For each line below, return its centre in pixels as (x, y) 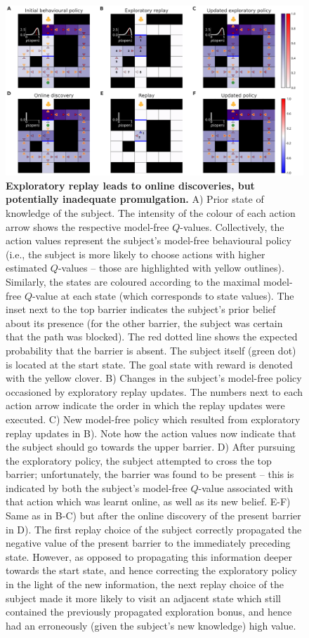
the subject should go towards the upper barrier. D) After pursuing (151, 447)
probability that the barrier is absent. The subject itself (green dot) (151, 350)
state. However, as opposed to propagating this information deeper (149, 556)
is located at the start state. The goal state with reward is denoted (149, 364)
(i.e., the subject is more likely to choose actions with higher (136, 254)
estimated (27, 268)
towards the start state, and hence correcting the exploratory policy (152, 570)
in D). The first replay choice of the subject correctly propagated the (154, 529)
